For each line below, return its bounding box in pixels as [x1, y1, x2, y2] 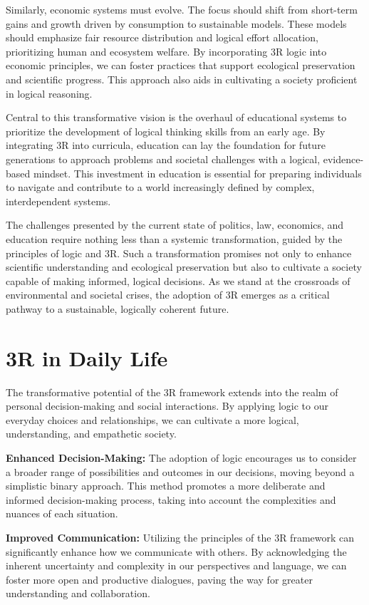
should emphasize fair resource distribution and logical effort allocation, [6, 30, 318, 45]
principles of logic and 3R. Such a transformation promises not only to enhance [6, 245, 352, 260]
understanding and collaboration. [6, 586, 150, 601]
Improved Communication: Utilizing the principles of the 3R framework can [6, 529, 355, 544]
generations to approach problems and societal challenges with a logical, [6, 151, 321, 166]
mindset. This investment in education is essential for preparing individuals [33, 165, 362, 180]
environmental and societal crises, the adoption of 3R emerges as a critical [6, 287, 330, 302]
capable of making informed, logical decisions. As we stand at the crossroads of [6, 273, 350, 288]
